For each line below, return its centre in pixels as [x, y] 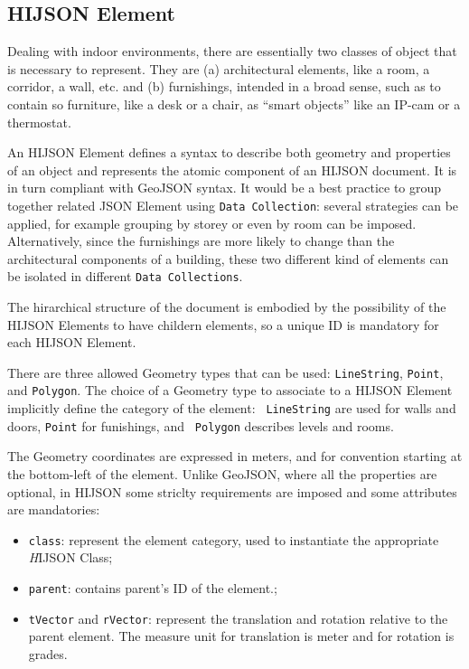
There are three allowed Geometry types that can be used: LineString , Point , [225, 372]
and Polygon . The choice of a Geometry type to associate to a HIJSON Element [230, 390]
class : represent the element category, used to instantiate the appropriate [234, 539]
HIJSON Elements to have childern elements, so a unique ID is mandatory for [223, 324]
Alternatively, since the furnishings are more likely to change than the [201, 241]
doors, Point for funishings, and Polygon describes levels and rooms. [201, 425]
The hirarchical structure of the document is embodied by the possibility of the [227, 307]
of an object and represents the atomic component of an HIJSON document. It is [232, 170]
